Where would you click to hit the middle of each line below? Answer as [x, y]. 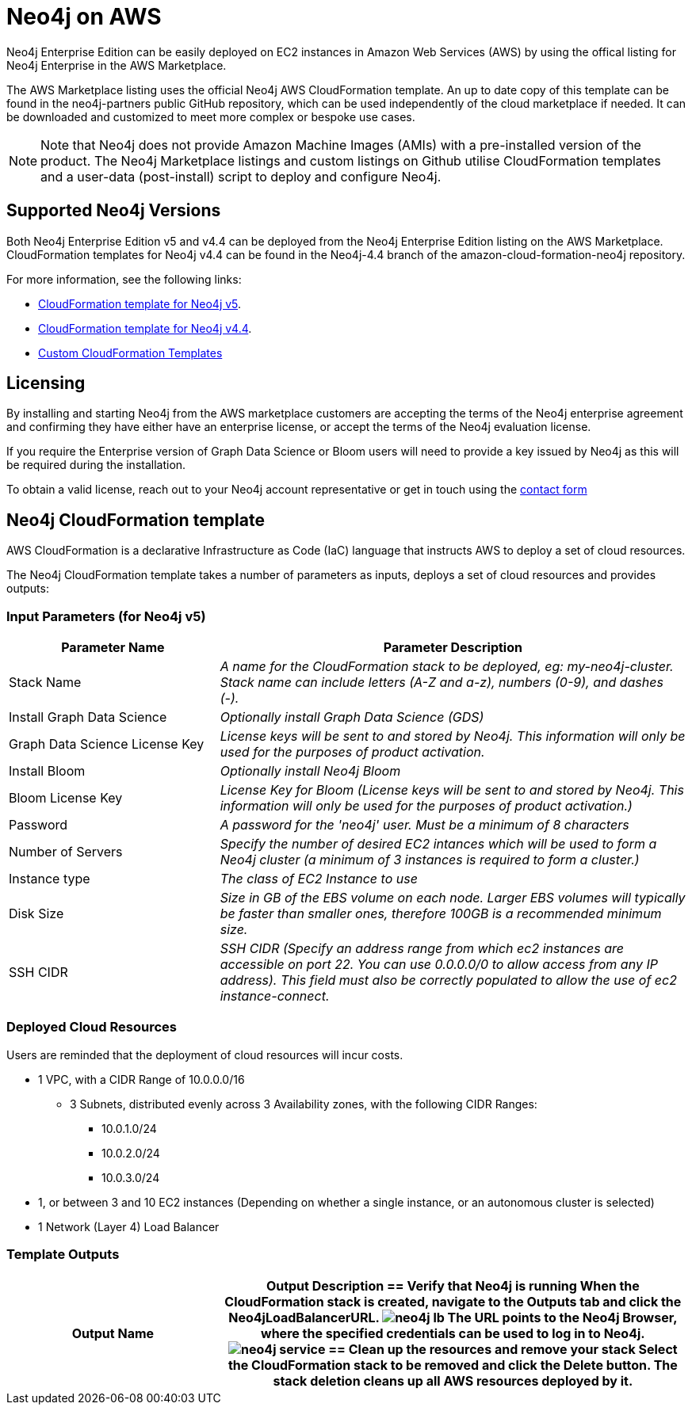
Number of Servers [66, 852]
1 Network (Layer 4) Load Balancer [129, 1226]
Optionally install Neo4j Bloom [310, 771]
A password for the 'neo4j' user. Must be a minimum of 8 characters [424, 825]
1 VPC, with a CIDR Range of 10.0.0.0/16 [141, 1079]
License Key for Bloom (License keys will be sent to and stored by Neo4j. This [452, 790]
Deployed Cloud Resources [92, 1027]
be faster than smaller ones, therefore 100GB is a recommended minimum [441, 914]
